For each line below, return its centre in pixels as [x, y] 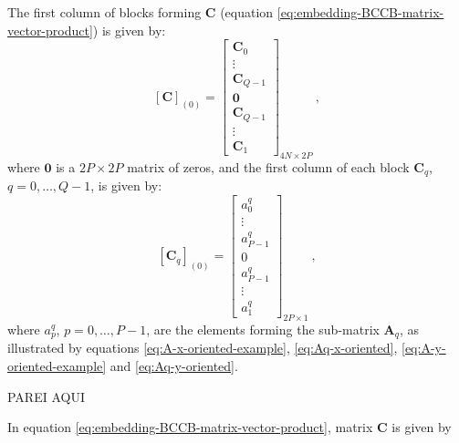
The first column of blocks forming [104, 12]
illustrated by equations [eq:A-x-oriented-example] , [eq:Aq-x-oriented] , [203, 348]
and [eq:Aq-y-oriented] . [174, 366]
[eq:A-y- [423, 348]
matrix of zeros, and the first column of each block [268, 167]
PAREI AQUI [46, 396]
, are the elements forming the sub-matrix [263, 330]
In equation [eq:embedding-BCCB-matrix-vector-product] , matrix [190, 427]
